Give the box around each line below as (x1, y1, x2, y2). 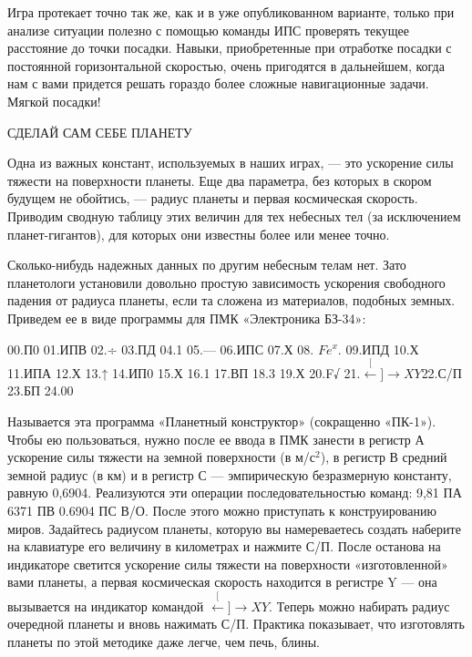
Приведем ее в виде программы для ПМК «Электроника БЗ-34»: (7, 308, 366, 327)
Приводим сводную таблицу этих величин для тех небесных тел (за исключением (7, 206, 461, 225)
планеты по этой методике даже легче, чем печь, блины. (7, 632, 320, 651)
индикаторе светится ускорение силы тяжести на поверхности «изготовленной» (7, 554, 448, 573)
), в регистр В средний (320, 447, 447, 467)
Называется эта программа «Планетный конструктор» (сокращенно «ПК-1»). (7, 412, 436, 431)
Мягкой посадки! (7, 91, 101, 110)
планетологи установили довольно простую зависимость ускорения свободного (7, 272, 446, 292)
